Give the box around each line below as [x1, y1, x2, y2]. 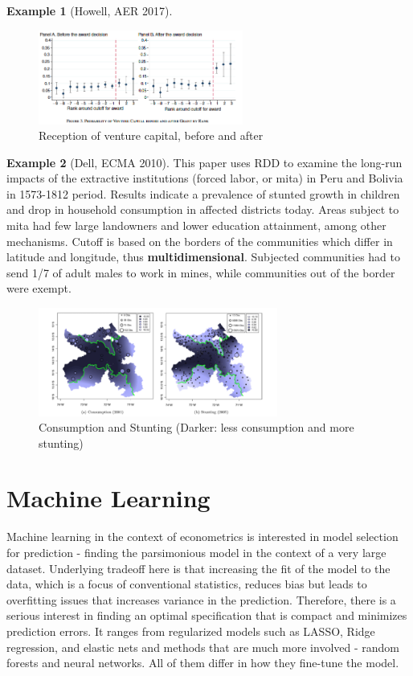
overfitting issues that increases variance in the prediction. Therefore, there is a [6, 591, 396, 608]
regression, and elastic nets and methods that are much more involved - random [6, 638, 399, 655]
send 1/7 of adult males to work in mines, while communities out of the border [6, 264, 395, 281]
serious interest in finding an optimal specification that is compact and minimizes [6, 607, 407, 624]
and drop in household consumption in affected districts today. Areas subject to [6, 201, 399, 218]
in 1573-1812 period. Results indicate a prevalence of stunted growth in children [6, 185, 400, 202]
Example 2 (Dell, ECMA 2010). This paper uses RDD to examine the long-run [6, 154, 403, 170]
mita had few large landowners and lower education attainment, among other [6, 217, 386, 234]
